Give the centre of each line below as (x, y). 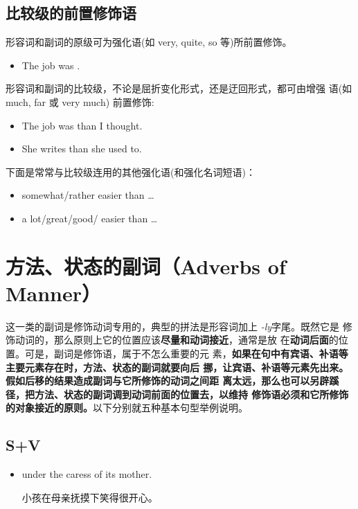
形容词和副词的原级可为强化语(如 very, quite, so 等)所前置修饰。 (149, 42)
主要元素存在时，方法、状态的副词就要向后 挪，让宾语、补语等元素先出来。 (177, 367)
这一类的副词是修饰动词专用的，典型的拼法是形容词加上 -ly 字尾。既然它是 (173, 326)
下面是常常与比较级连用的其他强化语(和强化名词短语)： (131, 171)
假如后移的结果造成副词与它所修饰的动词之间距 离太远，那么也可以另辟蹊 (172, 381)
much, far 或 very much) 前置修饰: (80, 101)
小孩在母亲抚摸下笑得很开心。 (90, 497)
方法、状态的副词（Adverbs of (146, 266)
